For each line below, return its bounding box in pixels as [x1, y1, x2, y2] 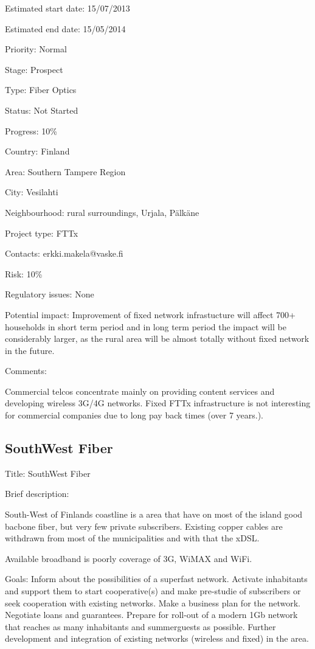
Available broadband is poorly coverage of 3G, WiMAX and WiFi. [5, 552, 252, 564]
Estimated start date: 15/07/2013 [5, 2, 130, 14]
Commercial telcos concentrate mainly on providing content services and [5, 384, 275, 397]
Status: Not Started [5, 103, 78, 116]
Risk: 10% [5, 267, 43, 280]
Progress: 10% [5, 124, 57, 137]
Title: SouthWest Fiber [5, 467, 91, 479]
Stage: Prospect [5, 63, 63, 75]
